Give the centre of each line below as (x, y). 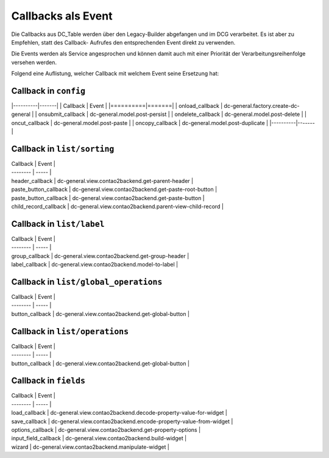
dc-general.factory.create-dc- (262, 106)
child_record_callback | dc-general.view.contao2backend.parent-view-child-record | (117, 207)
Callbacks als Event (62, 16)
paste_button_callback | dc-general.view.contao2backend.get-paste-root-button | (114, 190)
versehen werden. (34, 62)
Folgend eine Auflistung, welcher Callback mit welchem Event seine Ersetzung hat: (115, 74)
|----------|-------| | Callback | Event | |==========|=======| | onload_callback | (117, 106)
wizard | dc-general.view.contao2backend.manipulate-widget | (90, 447)
